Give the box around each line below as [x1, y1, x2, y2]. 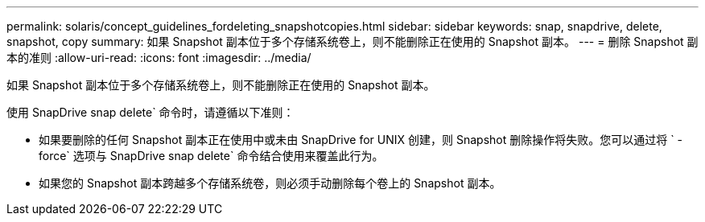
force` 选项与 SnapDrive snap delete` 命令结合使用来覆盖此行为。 [39, 149, 384, 162]
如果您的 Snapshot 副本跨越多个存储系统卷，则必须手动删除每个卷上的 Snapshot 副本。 [39, 176, 501, 190]
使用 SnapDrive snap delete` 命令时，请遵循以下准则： [6, 105, 295, 119]
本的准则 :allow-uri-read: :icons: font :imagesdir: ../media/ [6, 51, 311, 64]
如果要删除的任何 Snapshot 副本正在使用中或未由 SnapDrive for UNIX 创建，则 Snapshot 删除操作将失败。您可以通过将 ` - [39, 133, 683, 146]
